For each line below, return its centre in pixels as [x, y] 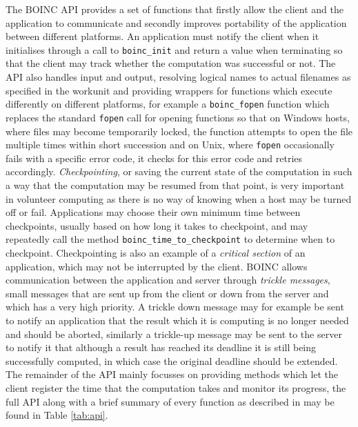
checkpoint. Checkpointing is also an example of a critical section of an [156, 252]
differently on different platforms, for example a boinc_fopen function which [168, 104]
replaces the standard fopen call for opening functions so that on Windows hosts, [178, 117]
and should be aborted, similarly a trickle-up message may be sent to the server [174, 334]
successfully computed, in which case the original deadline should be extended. [172, 360]
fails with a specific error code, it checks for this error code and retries [154, 158]
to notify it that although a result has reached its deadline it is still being [161, 347]
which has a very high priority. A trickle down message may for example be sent [175, 307]
